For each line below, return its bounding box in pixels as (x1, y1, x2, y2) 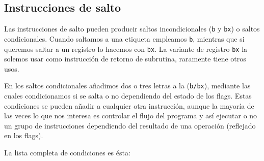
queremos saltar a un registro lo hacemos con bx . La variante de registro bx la (4, 43, 248, 54)
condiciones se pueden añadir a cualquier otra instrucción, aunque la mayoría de (4, 100, 254, 111)
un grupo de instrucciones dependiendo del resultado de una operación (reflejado (4, 120, 256, 131)
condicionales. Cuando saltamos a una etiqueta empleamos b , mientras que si (4, 33, 245, 44)
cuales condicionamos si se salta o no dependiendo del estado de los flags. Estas (4, 90, 252, 101)
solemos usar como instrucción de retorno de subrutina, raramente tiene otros (4, 53, 246, 64)
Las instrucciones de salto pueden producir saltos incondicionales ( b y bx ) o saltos (4, 23, 260, 34)
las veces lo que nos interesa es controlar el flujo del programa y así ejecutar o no (4, 110, 257, 121)
